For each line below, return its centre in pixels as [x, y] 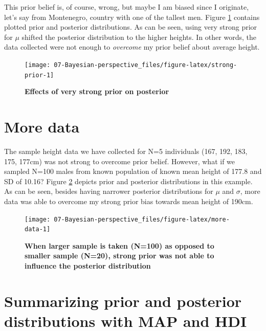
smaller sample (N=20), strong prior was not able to [119, 256]
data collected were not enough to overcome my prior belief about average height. [132, 47]
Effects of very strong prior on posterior [97, 91]
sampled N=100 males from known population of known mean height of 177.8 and [133, 171]
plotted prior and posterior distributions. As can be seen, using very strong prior [131, 27]
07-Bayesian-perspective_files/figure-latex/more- [142, 219]
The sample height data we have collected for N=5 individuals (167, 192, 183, [126, 151]
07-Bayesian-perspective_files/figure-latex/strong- [146, 65]
